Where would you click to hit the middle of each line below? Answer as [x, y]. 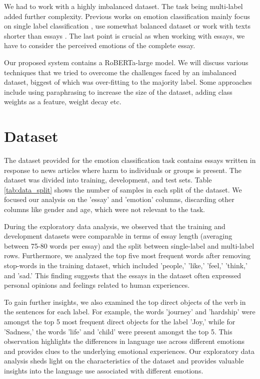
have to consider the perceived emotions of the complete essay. [100, 45]
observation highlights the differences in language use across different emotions [124, 341]
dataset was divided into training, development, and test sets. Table [108, 180]
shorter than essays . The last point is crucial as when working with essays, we [124, 35]
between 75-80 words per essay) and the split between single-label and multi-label [129, 245]
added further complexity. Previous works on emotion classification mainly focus [127, 16]
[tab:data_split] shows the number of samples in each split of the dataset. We [123, 189]
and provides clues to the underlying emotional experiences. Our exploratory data [129, 351]
